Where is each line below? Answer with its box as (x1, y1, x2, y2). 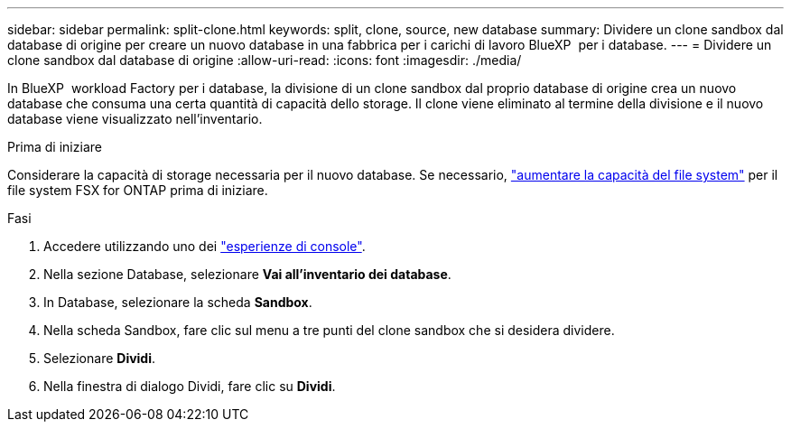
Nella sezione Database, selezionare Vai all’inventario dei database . (43, 266, 451, 282)
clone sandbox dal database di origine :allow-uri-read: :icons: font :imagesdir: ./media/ (7, 52, 522, 68)
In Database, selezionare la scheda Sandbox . (43, 294, 312, 310)
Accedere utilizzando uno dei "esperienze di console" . (43, 238, 366, 254)
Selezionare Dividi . (43, 350, 156, 366)
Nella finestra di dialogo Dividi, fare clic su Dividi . (43, 378, 336, 394)
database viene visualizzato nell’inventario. (7, 111, 263, 126)
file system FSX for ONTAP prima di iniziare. (7, 182, 268, 198)
